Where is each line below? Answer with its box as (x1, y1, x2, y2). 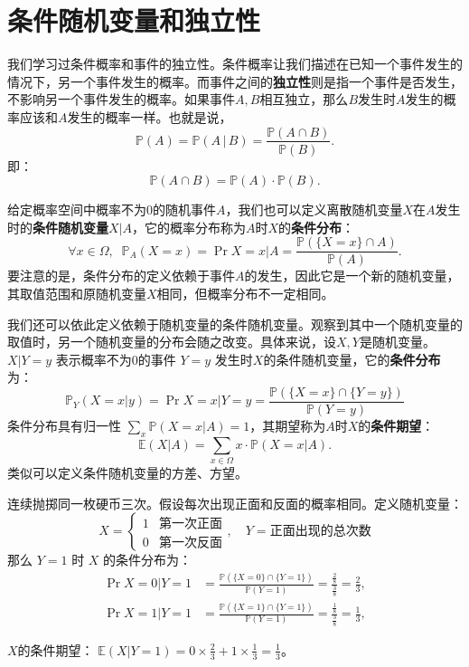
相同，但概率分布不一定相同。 (156, 284, 334, 302)
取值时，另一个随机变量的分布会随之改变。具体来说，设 (7, 332, 336, 351)
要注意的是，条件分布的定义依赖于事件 (7, 266, 235, 285)
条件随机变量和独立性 (7, 2, 261, 39)
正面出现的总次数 (269, 525, 371, 538)
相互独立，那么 (259, 90, 349, 109)
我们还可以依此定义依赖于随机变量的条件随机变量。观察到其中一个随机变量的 (7, 314, 463, 333)
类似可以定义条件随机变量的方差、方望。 (7, 463, 248, 482)
